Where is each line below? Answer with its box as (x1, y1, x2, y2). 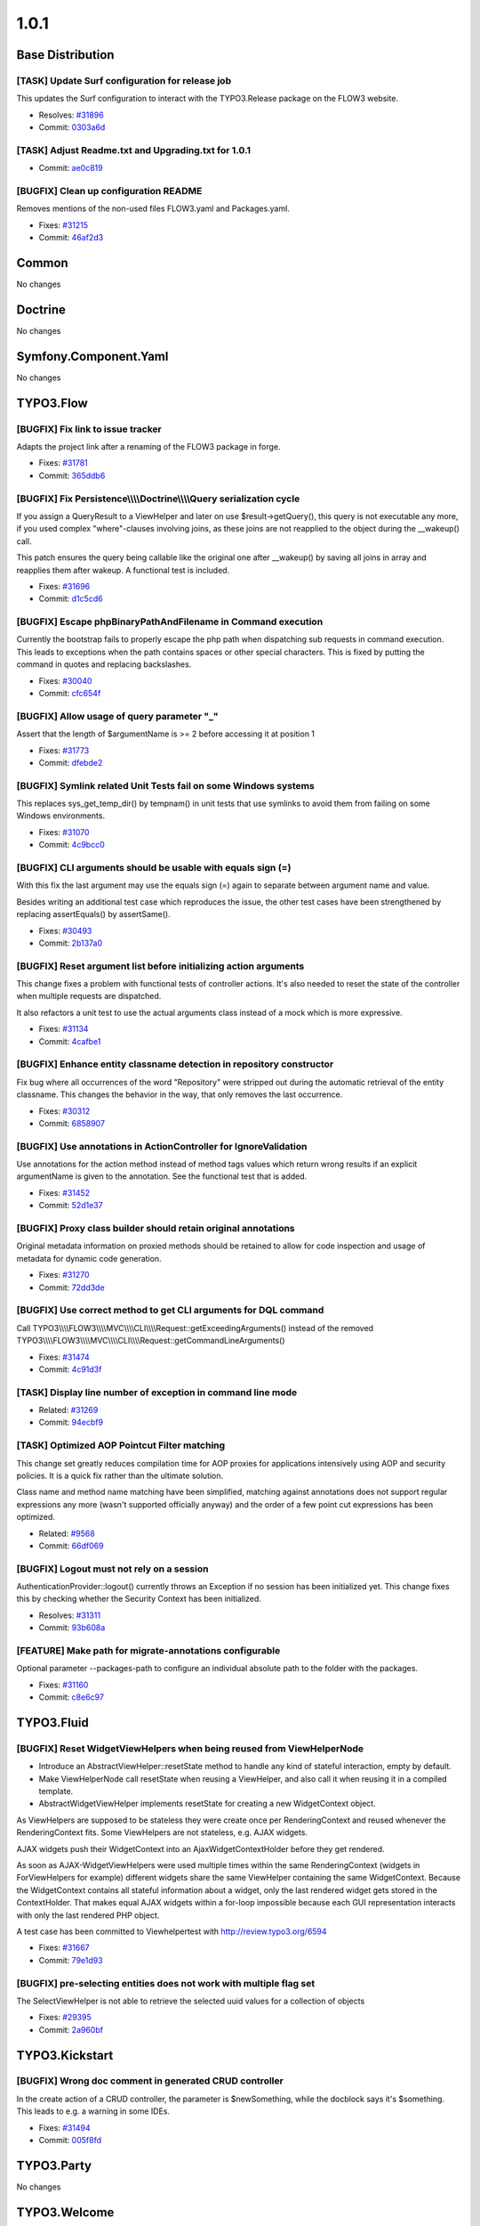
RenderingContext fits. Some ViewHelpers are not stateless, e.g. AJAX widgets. (16, 1827, 308, 1838)
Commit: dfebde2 (38, 757, 103, 768)
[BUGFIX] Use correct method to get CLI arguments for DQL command (16, 1304, 324, 1317)
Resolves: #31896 (38, 110, 104, 120)
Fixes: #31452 (38, 1187, 91, 1198)
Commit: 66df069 (38, 1540, 104, 1551)
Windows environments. (16, 810, 106, 821)
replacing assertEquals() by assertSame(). (16, 909, 171, 920)
